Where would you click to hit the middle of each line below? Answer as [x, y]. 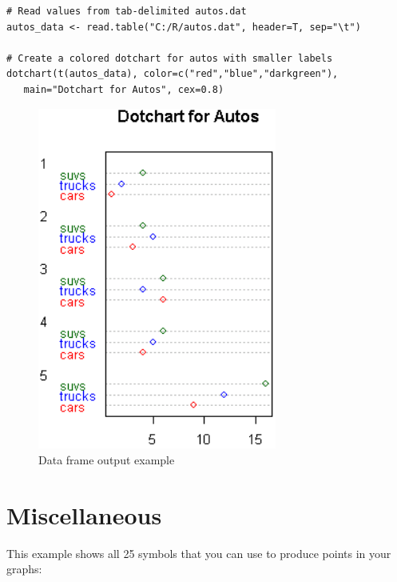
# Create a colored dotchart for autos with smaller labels [170, 58]
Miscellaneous [84, 514]
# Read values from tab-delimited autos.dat [127, 11]
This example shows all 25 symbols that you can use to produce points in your [199, 553]
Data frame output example [107, 460]
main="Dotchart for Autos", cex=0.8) [124, 89]
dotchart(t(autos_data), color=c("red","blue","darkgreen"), [173, 74]
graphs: [24, 569]
